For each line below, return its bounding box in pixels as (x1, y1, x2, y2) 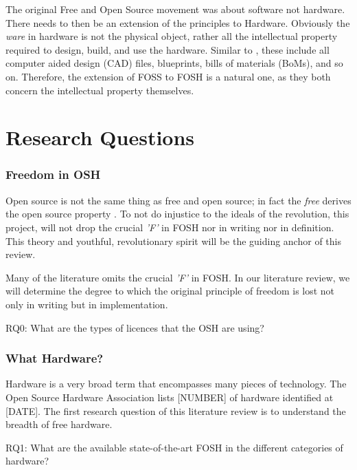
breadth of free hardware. (5, 417, 113, 431)
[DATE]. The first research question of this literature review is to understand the (5, 403, 346, 418)
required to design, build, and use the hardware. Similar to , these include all (5, 42, 330, 56)
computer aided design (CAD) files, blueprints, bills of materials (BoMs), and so (5, 56, 343, 70)
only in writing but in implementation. (5, 297, 168, 311)
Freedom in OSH (5, 166, 101, 183)
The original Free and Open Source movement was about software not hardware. (5, 2, 345, 16)
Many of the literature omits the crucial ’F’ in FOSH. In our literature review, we (5, 270, 350, 284)
